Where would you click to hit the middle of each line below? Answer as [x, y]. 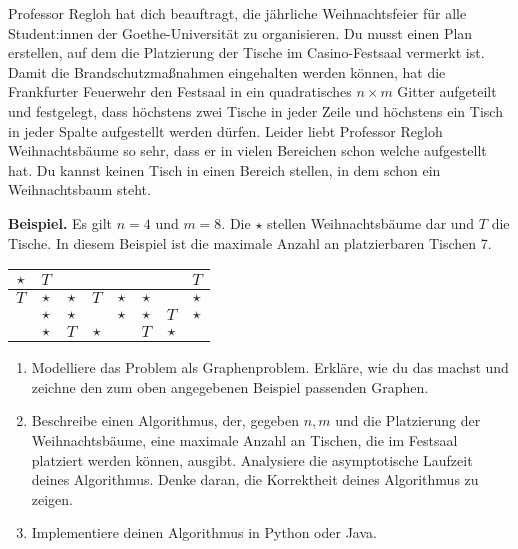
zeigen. [52, 498]
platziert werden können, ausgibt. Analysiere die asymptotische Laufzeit [252, 459]
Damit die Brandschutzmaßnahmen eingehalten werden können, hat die [227, 71]
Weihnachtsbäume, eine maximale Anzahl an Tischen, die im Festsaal [244, 439]
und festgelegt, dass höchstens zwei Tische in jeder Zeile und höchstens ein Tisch [255, 110]
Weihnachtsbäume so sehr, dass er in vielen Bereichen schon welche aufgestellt [247, 150]
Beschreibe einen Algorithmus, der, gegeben [165, 420]
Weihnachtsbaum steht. [79, 189]
